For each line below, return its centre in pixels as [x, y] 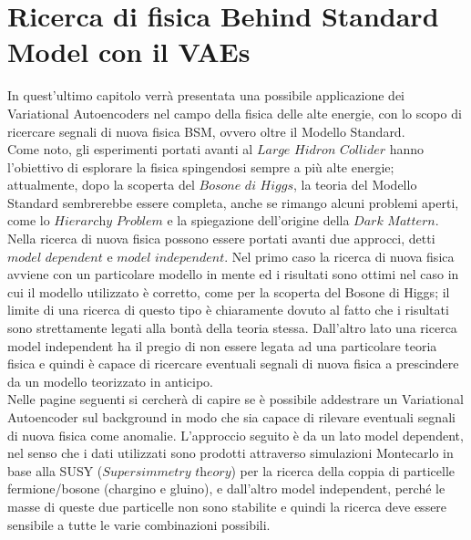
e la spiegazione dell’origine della [258, 220]
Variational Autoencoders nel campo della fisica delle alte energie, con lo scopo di [235, 113]
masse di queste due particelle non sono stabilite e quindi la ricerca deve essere [227, 506]
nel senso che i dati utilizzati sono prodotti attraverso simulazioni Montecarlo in [230, 453]
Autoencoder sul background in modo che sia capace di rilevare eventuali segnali [231, 417]
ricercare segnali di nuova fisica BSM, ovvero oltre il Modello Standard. [206, 131]
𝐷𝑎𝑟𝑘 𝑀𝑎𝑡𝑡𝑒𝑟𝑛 [394, 222]
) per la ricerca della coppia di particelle [343, 470]
